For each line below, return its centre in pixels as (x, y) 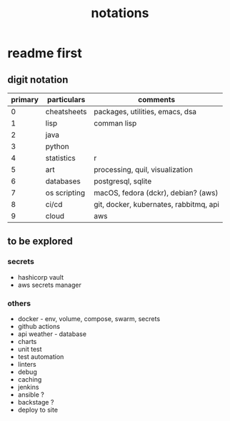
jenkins (28, 387)
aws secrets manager (50, 285)
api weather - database (52, 334)
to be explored (40, 242)
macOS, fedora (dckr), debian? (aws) (156, 193)
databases (63, 181)
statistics (61, 158)
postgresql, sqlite (123, 181)
